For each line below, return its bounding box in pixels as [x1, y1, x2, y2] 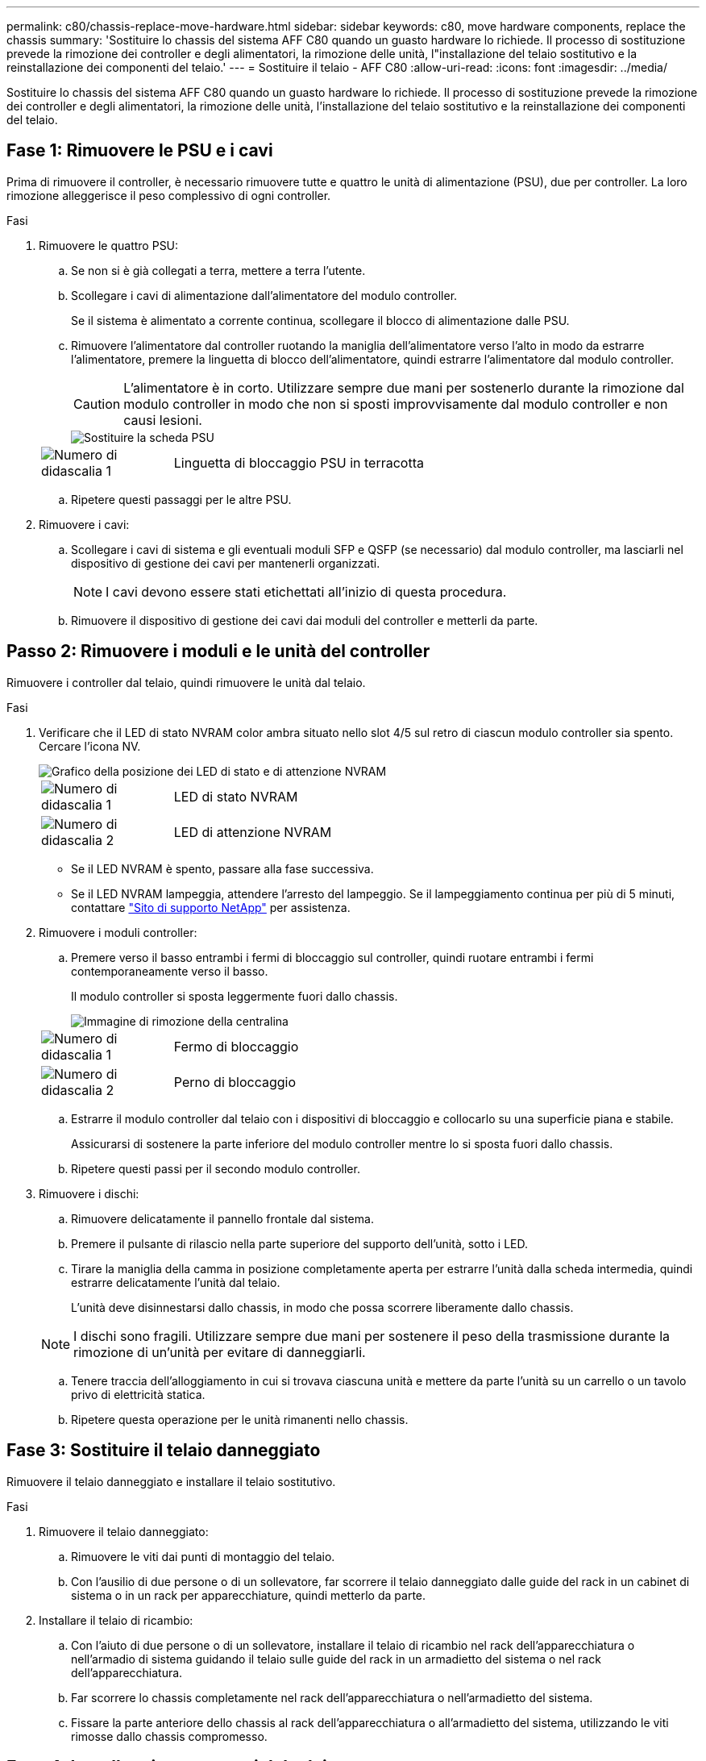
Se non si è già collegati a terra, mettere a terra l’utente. [71, 263, 366, 277]
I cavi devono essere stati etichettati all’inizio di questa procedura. [106, 583, 507, 600]
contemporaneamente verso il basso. [71, 964, 268, 978]
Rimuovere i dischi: [39, 1186, 139, 1201]
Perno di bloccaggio [173, 1073, 297, 1090]
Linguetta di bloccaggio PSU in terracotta [173, 454, 424, 471]
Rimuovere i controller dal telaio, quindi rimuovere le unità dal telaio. [6, 675, 366, 689]
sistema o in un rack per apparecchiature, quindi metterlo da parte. [71, 1588, 426, 1602]
